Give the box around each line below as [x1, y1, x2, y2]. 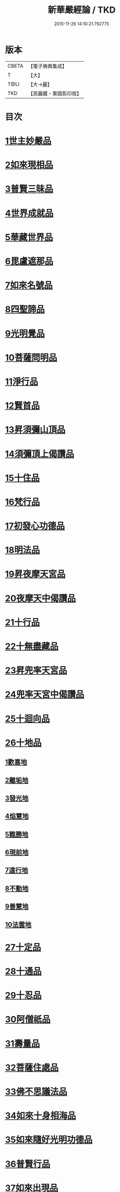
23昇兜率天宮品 [5, 665, 67, 676]
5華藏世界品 [5, 231, 53, 243]
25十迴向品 [5, 713, 50, 724]
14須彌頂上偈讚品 [5, 448, 74, 460]
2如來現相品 [5, 160, 53, 171]
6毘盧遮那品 [5, 256, 53, 267]
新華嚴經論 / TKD [48, 4, 116, 16]
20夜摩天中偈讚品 [5, 593, 76, 604]
